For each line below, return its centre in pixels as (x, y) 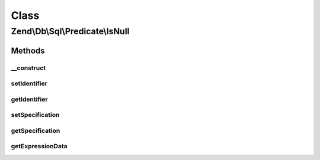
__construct (28, 68)
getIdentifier (29, 99)
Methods (28, 50)
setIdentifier (29, 84)
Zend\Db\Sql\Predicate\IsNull (70, 31)
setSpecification (35, 115)
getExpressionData (39, 146)
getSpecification (36, 130)
